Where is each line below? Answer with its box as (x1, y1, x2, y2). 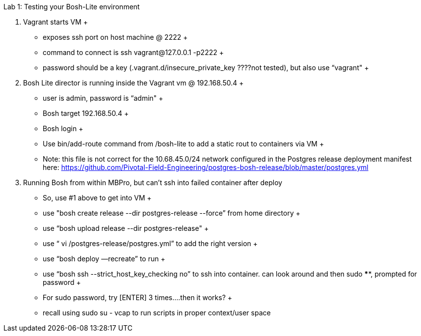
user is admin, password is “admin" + (43, 94, 163, 102)
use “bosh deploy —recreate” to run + (43, 254, 165, 263)
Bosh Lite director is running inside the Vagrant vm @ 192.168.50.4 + (23, 79, 244, 87)
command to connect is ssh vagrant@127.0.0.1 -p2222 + (43, 48, 224, 56)
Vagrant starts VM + (23, 18, 88, 26)
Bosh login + (43, 124, 83, 133)
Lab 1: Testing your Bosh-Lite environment (3, 2, 140, 11)
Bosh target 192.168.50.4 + (43, 109, 129, 117)
